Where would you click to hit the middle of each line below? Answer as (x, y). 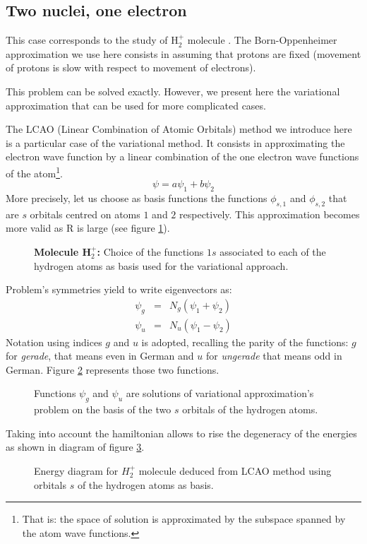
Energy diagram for (76, 470)
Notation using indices (54, 342)
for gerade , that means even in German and (100, 356)
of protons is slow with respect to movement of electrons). (131, 67)
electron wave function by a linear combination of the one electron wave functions (182, 156)
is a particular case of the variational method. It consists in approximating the (175, 142)
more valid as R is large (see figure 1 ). (88, 228)
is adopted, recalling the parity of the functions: (245, 342)
